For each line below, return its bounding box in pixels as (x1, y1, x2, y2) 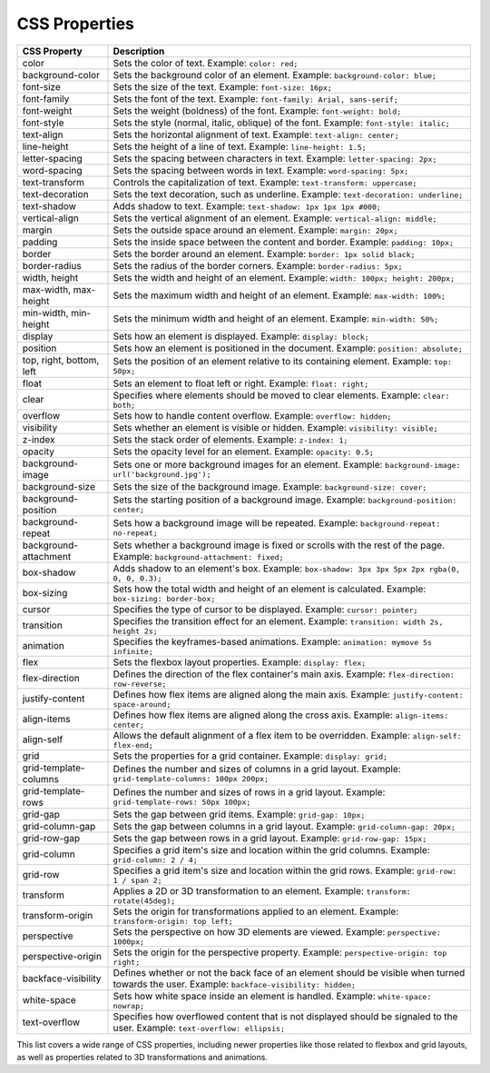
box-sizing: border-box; (113, 593, 216, 603)
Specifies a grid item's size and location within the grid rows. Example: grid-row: (113, 864, 457, 877)
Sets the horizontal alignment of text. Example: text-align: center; (113, 128, 399, 141)
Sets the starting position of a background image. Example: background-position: (113, 493, 457, 506)
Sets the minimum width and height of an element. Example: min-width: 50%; (113, 312, 439, 324)
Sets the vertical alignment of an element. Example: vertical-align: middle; (113, 212, 437, 224)
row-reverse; (113, 679, 167, 689)
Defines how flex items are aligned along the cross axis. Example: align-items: (113, 709, 449, 721)
